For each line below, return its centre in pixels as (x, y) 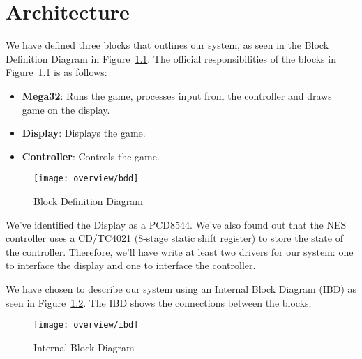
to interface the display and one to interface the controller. (131, 265)
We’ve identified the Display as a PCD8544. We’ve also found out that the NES (176, 224)
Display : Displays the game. (84, 133)
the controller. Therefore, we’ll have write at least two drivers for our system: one (180, 251)
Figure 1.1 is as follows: (56, 72)
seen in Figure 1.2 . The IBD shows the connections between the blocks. (159, 302)
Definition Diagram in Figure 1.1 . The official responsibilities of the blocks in (171, 58)
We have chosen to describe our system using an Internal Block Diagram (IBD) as (181, 288)
